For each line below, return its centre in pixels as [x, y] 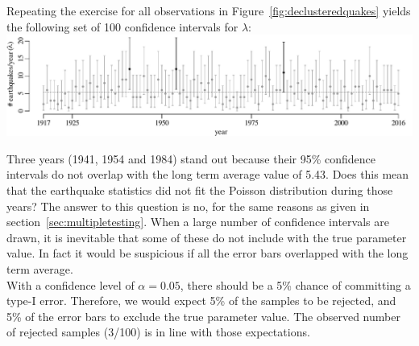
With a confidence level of [71, 284]
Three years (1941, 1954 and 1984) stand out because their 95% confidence [191, 158]
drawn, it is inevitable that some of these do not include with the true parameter [207, 237]
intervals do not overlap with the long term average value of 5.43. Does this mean [208, 174]
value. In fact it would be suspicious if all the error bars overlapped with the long [207, 253]
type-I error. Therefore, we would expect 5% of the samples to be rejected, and [201, 301]
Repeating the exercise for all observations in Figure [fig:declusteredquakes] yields [209, 10]
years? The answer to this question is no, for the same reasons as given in [188, 206]
